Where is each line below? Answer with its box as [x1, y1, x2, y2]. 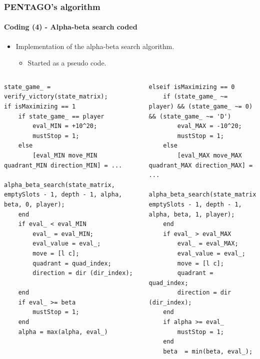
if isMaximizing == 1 [4, 103, 76, 110]
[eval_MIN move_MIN [32, 151, 97, 159]
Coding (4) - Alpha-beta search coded [4, 21, 137, 32]
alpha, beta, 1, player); [148, 210, 235, 218]
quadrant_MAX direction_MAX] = [148, 161, 253, 169]
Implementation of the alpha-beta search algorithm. [15, 40, 174, 51]
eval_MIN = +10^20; [32, 122, 97, 130]
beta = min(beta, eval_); [163, 347, 253, 355]
